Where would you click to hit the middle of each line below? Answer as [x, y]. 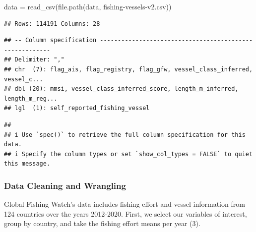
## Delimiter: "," [34, 60]
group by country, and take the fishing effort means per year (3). [102, 223]
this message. [27, 164]
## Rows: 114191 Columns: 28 [52, 24]
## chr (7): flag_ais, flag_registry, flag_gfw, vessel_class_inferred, [128, 69]
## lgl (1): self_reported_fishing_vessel [77, 108]
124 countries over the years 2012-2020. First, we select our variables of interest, [126, 213]
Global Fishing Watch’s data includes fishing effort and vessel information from [125, 204]
